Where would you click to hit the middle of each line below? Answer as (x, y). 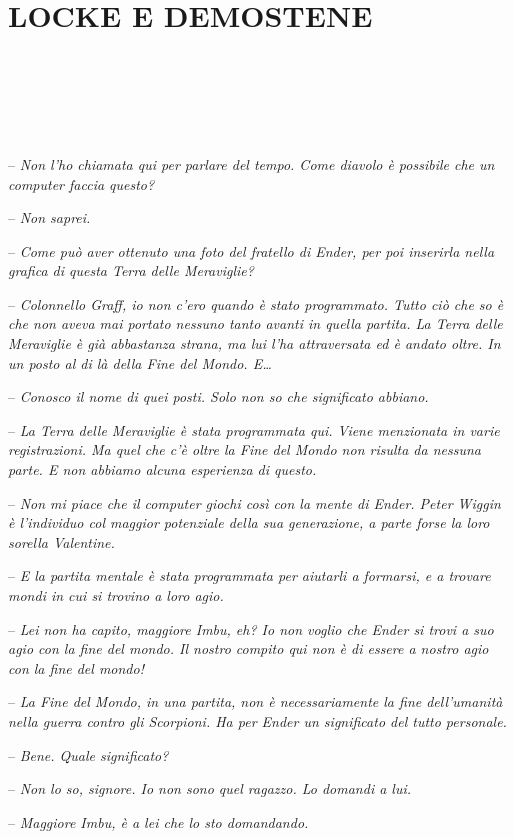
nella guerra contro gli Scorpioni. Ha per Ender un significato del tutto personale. (257, 720)
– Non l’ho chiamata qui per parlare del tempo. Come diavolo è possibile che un (251, 163)
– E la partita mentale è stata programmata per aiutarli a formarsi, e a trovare (249, 575)
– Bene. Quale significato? (88, 754)
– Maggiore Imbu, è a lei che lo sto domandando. (158, 821)
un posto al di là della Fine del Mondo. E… (140, 362)
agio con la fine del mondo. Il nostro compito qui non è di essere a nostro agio (248, 648)
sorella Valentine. (61, 541)
